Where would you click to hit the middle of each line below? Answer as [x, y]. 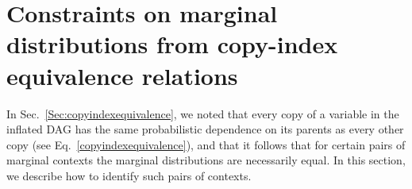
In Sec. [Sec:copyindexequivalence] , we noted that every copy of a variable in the [203, 113]
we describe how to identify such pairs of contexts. [129, 175]
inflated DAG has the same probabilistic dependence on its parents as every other [205, 129]
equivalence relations [122, 75]
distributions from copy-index [172, 44]
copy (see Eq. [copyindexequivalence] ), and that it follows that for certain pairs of [206, 144]
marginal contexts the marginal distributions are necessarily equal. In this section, [206, 160]
